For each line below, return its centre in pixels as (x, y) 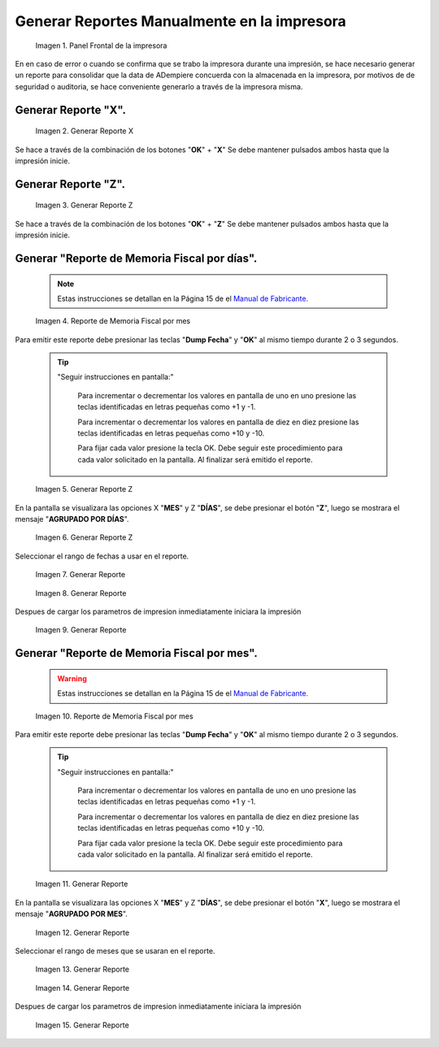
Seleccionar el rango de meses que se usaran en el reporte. (115, 950)
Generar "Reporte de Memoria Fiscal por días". (136, 258)
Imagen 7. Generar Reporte (80, 575)
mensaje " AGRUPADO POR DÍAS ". (72, 519)
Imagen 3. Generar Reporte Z (84, 205)
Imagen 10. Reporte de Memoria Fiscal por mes (115, 716)
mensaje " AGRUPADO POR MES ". (71, 914)
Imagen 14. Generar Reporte (83, 988)
